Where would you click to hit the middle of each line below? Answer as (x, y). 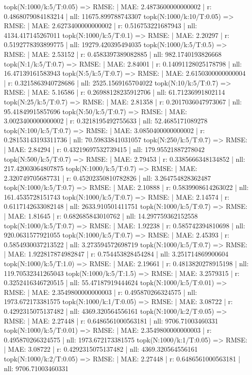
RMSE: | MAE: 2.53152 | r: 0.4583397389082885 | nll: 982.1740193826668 (113, 54)
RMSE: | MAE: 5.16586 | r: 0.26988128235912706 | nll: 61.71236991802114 (115, 92)
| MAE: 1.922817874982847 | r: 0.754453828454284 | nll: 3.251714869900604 (116, 254)
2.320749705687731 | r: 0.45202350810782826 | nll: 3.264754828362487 (108, 178)
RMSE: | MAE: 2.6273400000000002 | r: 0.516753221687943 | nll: (101, 26)
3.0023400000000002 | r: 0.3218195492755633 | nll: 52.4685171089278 (106, 121)
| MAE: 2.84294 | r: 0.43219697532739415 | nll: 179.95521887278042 (104, 149)
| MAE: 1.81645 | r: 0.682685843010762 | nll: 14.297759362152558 (101, 216)
